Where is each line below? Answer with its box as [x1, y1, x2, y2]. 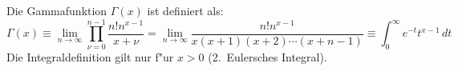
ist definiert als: [147, 2, 224, 18]
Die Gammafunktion [6, 2, 107, 18]
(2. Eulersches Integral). [208, 49, 327, 65]
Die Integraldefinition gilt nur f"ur [6, 49, 174, 65]
